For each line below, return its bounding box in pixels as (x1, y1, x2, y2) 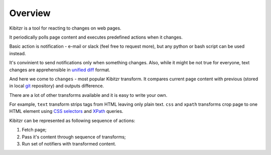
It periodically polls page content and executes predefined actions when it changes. (9, 34, 183, 40)
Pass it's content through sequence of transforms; (22, 133, 126, 140)
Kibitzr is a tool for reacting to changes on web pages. (9, 25, 121, 31)
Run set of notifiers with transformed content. (22, 141, 116, 147)
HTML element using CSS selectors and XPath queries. (9, 108, 123, 114)
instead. (9, 50, 26, 56)
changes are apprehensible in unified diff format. (9, 67, 110, 73)
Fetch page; (22, 127, 47, 133)
